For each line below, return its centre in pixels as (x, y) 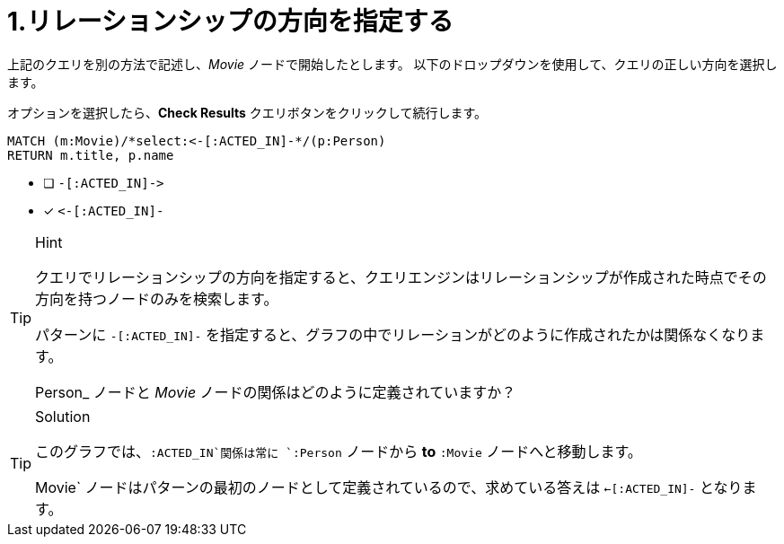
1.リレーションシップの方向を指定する (230, 22)
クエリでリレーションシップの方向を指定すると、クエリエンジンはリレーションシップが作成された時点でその (401, 277)
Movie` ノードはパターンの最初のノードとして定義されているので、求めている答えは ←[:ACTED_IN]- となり (389, 487)
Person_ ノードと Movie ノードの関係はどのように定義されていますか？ (276, 392)
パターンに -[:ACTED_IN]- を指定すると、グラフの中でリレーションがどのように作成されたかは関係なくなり (393, 334)
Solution (63, 416)
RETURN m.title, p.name (91, 155)
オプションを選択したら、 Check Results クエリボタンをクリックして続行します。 (247, 112)
